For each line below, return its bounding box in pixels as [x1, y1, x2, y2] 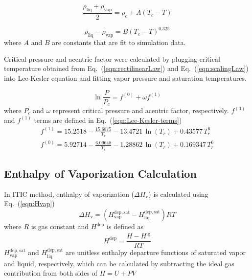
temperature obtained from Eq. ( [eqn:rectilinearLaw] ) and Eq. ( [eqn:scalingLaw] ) [4, 63, 249, 73]
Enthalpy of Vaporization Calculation [4, 166, 197, 181]
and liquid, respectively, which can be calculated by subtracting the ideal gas [4, 258, 234, 268]
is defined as [107, 221, 143, 231]
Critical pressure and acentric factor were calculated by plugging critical [4, 53, 220, 64]
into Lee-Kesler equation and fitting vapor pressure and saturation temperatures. [4, 72, 247, 83]
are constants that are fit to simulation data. [52, 37, 186, 47]
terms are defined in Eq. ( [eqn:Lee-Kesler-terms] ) [34, 115, 182, 125]
